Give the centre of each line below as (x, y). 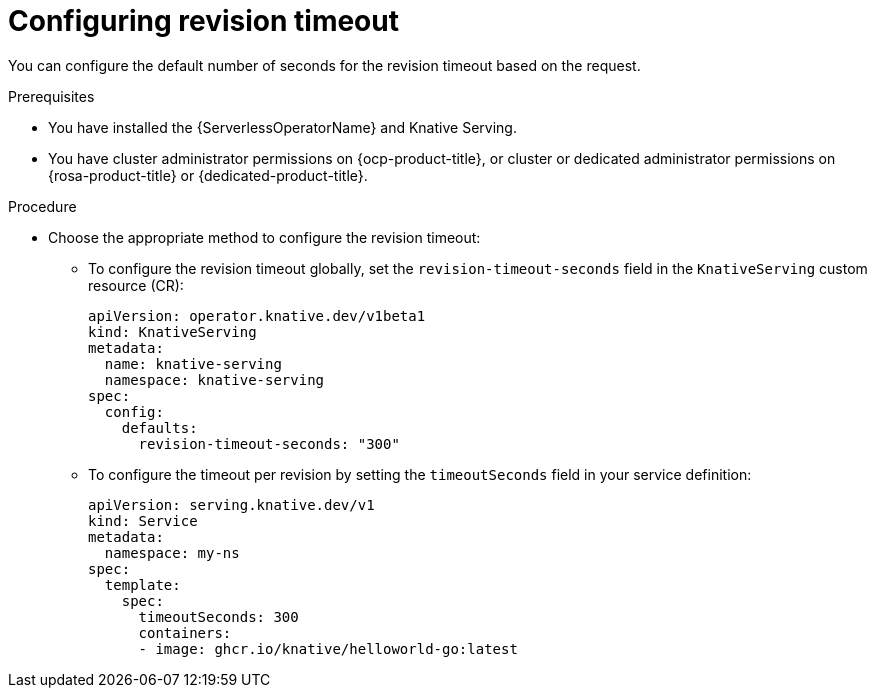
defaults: (159, 427)
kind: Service (143, 520)
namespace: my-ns (172, 552)
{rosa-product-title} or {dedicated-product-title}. (208, 175)
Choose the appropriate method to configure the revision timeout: (264, 237)
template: (142, 584)
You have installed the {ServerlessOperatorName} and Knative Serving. (282, 127)
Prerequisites (51, 96)
